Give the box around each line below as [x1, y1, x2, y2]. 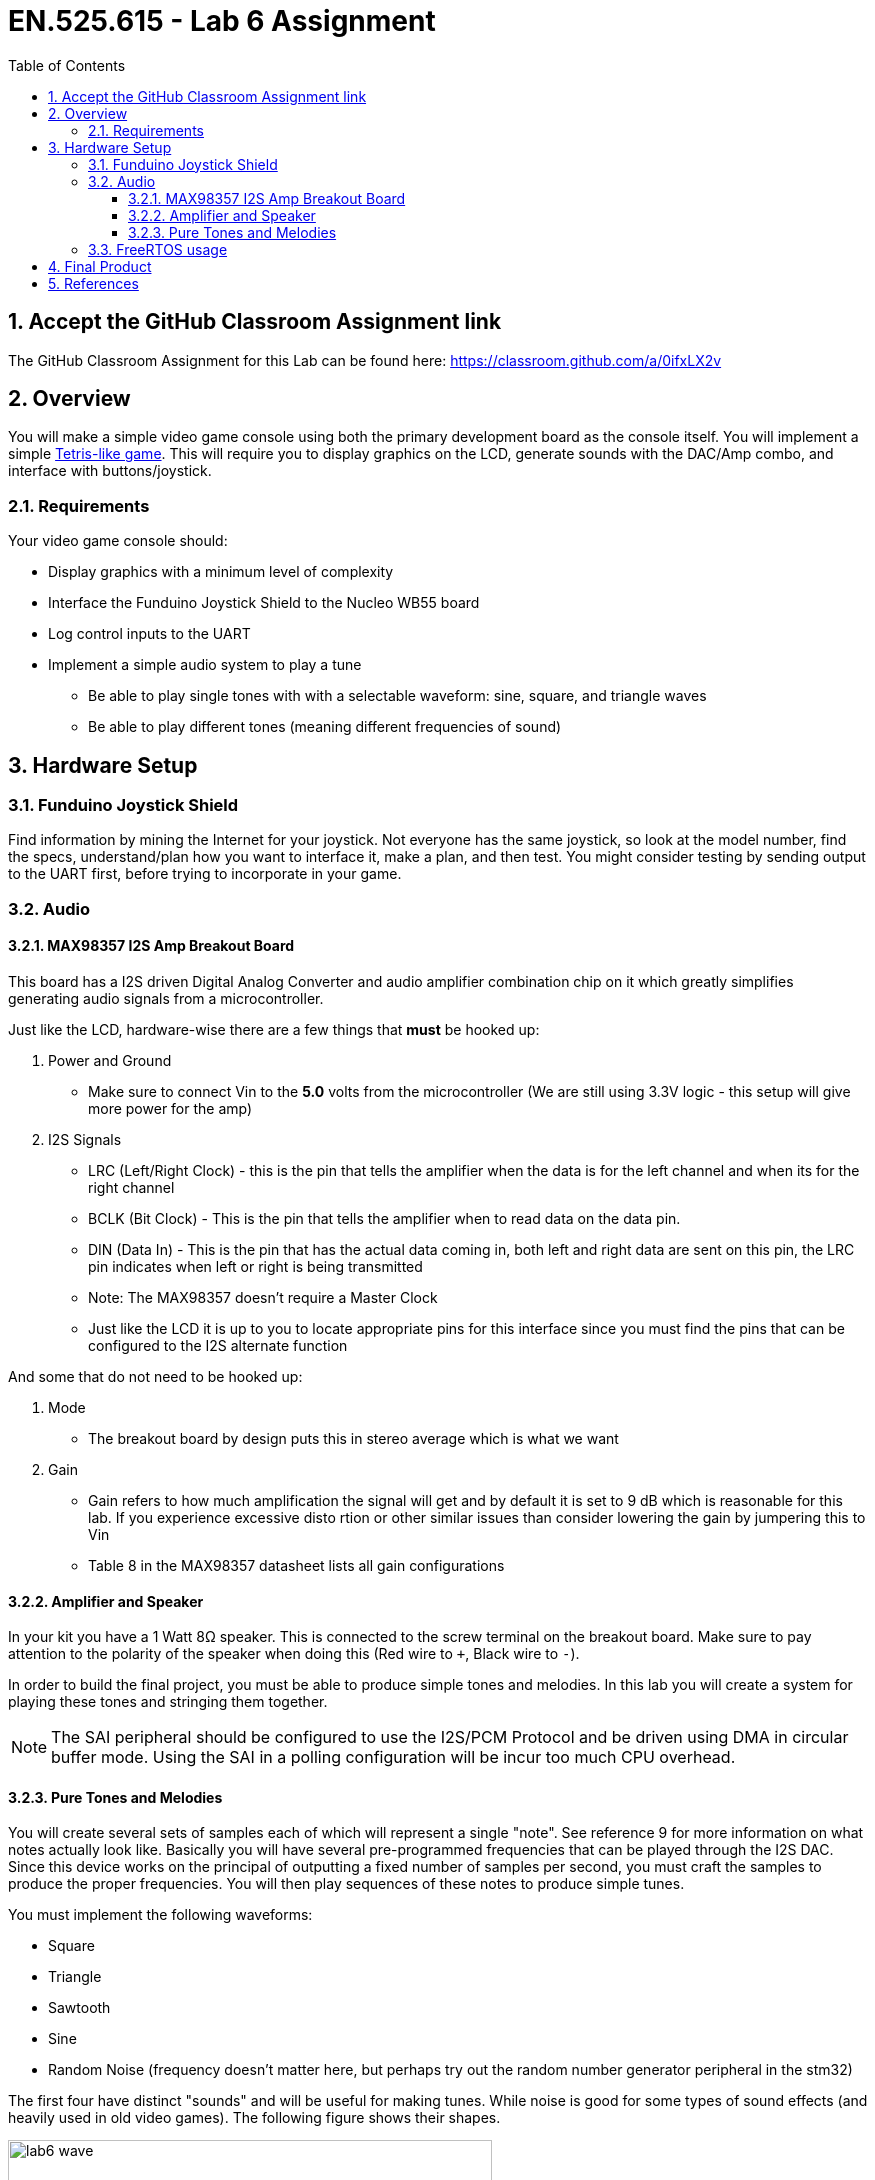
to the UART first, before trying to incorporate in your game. [8, 865, 402, 883]
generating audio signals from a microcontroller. [8, 990, 324, 1007]
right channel [88, 1179, 175, 1196]
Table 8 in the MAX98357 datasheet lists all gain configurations [88, 1557, 505, 1574]
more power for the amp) [88, 1100, 253, 1117]
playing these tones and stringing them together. [8, 1693, 328, 1711]
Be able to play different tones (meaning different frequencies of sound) [88, 718, 562, 736]
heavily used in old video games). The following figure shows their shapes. [8, 2109, 501, 2127]
